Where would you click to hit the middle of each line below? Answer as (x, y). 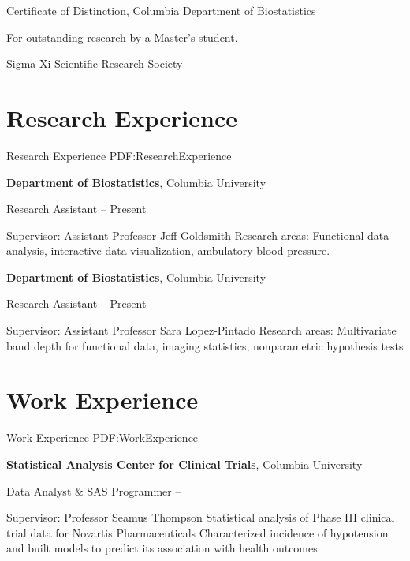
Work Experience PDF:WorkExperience (102, 438)
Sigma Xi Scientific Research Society (95, 64)
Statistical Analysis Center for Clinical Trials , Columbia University (184, 464)
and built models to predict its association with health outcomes (162, 548)
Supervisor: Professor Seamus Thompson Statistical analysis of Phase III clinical (201, 517)
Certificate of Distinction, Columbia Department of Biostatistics (161, 10)
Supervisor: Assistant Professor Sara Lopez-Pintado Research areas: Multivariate (201, 330)
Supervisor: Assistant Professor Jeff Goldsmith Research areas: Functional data (198, 235)
